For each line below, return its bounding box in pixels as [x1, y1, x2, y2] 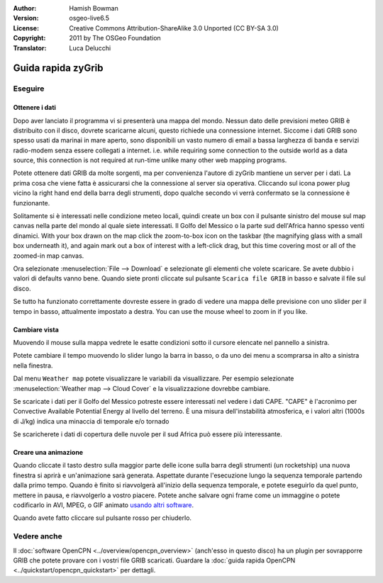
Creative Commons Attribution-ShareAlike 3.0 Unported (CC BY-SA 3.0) [69, 23, 279, 32]
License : [13, 23, 39, 32]
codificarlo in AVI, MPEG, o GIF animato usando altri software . [13, 501, 194, 509]
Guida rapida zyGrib [13, 62, 104, 74]
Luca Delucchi [69, 43, 111, 52]
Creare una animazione [13, 448, 84, 457]
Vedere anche [13, 531, 63, 541]
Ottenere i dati [13, 103, 57, 112]
